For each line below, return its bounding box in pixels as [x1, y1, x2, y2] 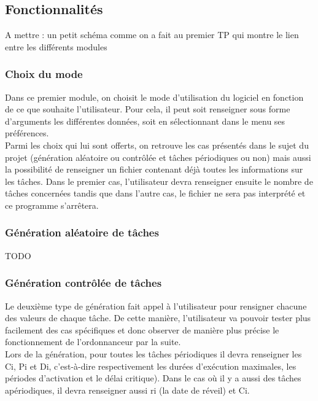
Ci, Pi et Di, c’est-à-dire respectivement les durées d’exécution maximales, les [5, 359, 297, 372]
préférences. [5, 127, 49, 139]
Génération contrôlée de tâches [5, 275, 162, 290]
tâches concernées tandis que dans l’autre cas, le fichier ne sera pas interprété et [5, 187, 306, 200]
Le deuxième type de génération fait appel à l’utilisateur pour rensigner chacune [5, 299, 307, 312]
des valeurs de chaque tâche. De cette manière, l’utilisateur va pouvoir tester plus [5, 311, 311, 324]
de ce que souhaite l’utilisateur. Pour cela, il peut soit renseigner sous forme [5, 103, 290, 115]
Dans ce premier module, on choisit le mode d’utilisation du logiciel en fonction [5, 90, 304, 103]
